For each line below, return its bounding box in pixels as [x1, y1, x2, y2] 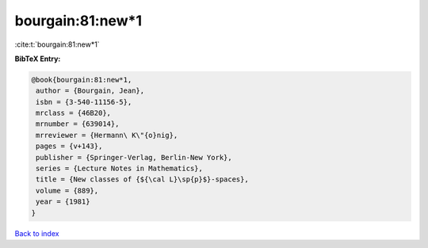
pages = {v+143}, [36, 142, 103, 151]
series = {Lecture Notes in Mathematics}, [36, 164, 204, 174]
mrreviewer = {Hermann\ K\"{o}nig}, [36, 131, 178, 139]
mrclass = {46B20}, [36, 109, 111, 118]
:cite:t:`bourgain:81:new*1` [14, 40, 100, 49]
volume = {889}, [36, 186, 99, 195]
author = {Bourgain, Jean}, [36, 86, 145, 95]
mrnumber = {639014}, [36, 120, 120, 128]
